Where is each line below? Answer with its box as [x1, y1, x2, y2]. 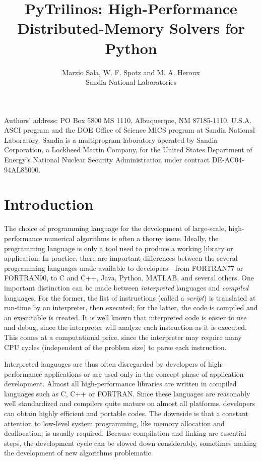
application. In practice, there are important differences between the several [4, 253, 238, 263]
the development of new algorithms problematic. [4, 447, 153, 458]
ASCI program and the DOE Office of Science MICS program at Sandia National [4, 125, 255, 135]
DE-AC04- [212, 154, 244, 165]
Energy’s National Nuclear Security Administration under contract [4, 154, 210, 165]
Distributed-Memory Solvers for [17, 18, 245, 38]
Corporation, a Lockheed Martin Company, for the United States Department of [4, 144, 252, 155]
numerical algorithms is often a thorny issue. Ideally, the [44, 233, 219, 243]
